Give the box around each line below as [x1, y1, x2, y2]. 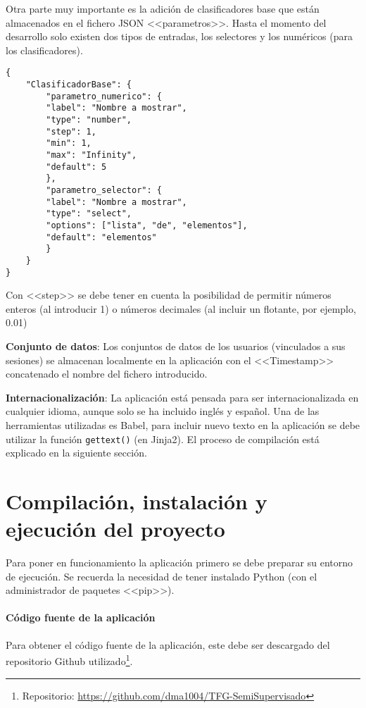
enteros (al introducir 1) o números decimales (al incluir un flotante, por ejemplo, [6, 301, 356, 316]
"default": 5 [46, 161, 107, 172]
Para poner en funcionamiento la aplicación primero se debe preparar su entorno [6, 555, 353, 570]
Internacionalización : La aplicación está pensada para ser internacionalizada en [6, 390, 359, 404]
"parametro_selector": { [46, 185, 162, 195]
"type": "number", [46, 115, 132, 125]
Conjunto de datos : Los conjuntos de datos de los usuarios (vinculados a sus [6, 338, 346, 353]
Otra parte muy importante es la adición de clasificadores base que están [6, 1, 320, 15]
